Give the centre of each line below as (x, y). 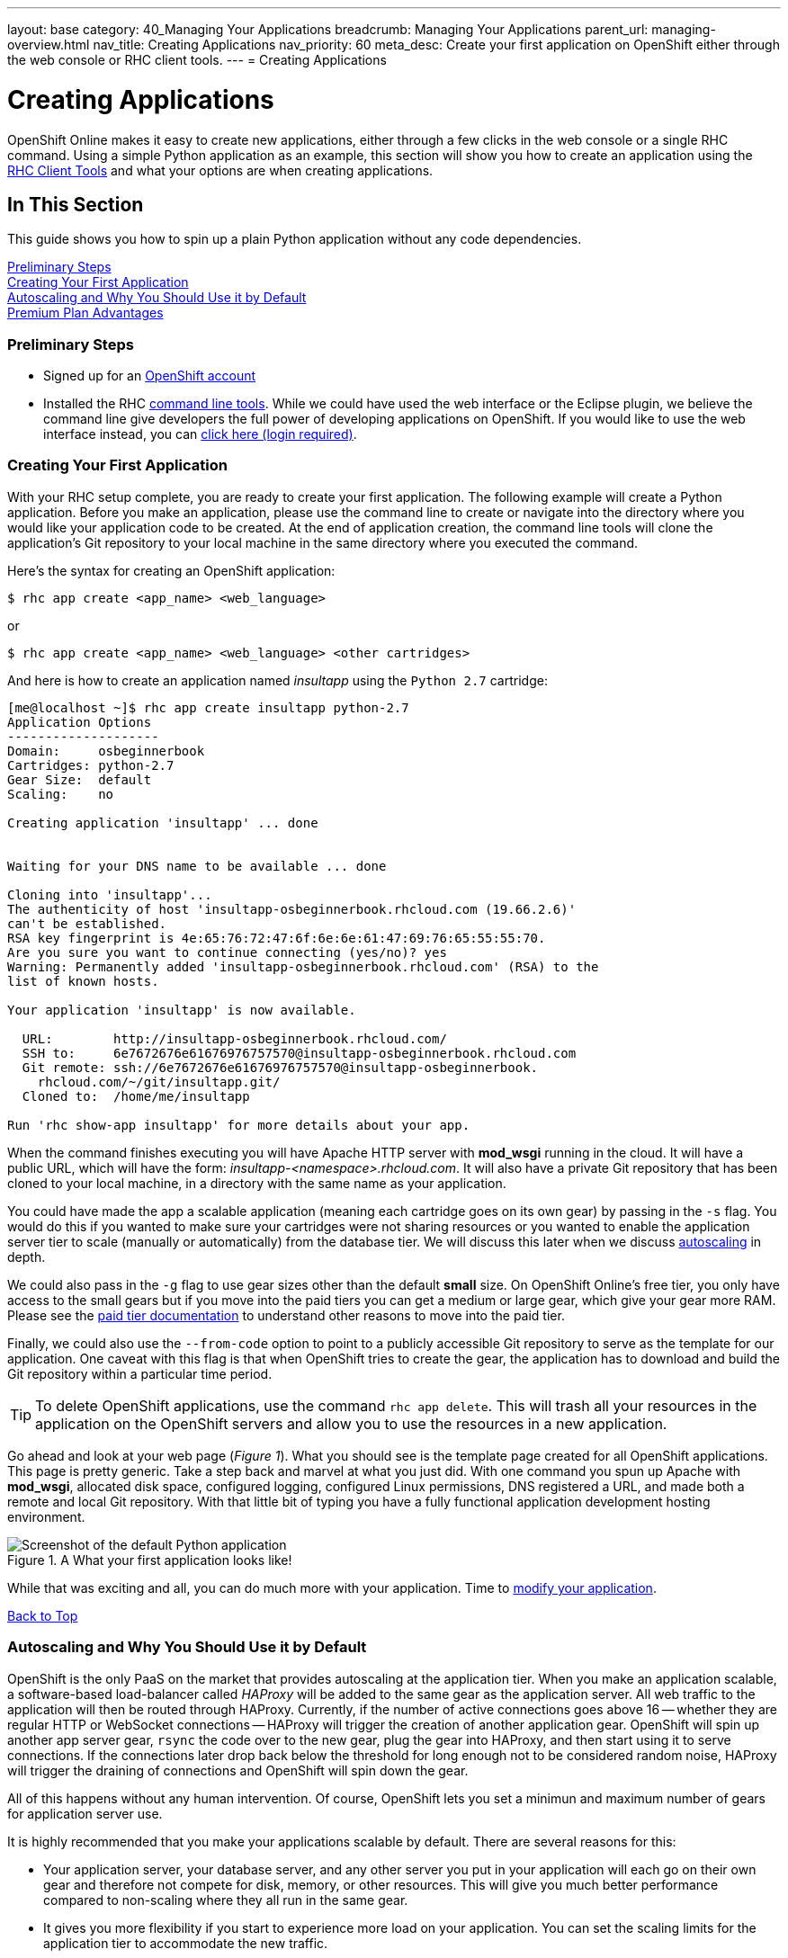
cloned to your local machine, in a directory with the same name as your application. (257, 1183)
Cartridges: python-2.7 (91, 765)
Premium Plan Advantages (85, 313)
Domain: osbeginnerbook (106, 751)
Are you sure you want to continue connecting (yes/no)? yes (227, 952)
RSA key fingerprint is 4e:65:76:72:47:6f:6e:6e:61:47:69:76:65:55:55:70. (277, 938)
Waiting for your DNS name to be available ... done (197, 866)
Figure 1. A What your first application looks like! (150, 1560)
